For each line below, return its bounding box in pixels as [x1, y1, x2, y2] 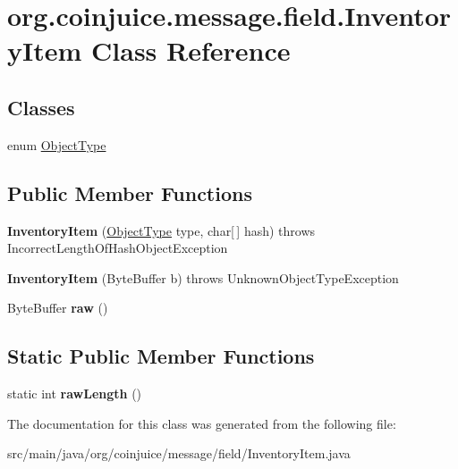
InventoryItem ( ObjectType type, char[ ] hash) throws [7, 221, 316, 239]
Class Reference [91, 32, 291, 69]
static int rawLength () [7, 384, 142, 403]
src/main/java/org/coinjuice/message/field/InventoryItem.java [7, 444, 351, 463]
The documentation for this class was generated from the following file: [7, 414, 396, 432]
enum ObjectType [7, 135, 106, 154]
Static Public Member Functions [7, 342, 315, 370]
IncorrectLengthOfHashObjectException [7, 239, 228, 257]
